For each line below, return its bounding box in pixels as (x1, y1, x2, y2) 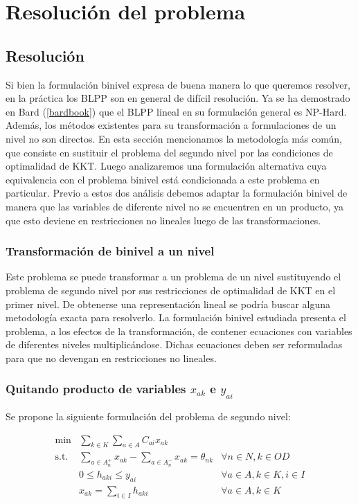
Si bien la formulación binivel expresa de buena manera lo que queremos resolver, (6, 77, 350, 91)
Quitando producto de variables (6, 380, 186, 397)
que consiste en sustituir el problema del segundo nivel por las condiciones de (6, 145, 333, 159)
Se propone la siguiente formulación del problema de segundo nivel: (6, 409, 291, 424)
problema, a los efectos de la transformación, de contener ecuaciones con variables (6, 323, 352, 338)
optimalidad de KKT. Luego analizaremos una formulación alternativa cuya (6, 159, 327, 173)
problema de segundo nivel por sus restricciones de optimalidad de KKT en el (6, 282, 336, 297)
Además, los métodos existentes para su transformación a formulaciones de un (6, 118, 337, 132)
